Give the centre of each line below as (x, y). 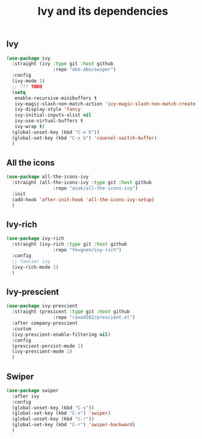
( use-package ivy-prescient (42, 306)
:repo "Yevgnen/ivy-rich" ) (87, 250)
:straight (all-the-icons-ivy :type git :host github (82, 183)
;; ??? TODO (27, 86)
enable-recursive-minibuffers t (56, 98)
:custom (22, 329)
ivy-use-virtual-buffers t (49, 121)
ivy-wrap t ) (30, 127)
